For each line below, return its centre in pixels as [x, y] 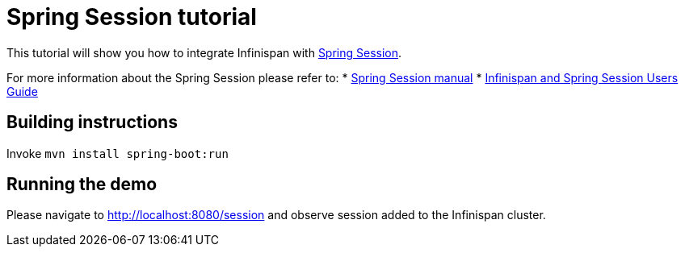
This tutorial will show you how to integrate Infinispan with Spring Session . [204, 52]
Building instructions [92, 122]
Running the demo [82, 185]
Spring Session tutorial [132, 17]
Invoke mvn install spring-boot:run [118, 153]
